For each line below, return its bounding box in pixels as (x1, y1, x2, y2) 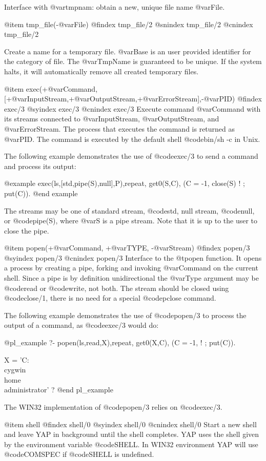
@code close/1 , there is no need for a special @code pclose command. (4, 292, 216, 303)
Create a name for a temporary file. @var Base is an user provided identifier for (4, 46, 251, 56)
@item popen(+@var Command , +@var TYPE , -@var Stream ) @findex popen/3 (4, 242, 250, 253)
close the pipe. (4, 225, 49, 236)
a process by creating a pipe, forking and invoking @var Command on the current (4, 262, 258, 273)
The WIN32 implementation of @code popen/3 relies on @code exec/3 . (4, 402, 222, 412)
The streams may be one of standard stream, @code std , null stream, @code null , (4, 205, 255, 216)
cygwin (4, 364, 26, 375)
